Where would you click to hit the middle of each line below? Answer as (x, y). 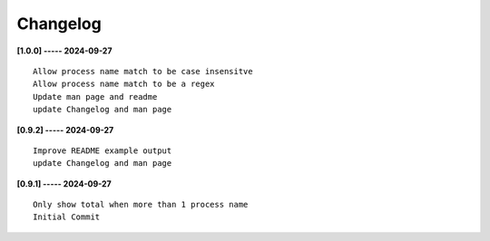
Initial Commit (67, 217)
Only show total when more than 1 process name (141, 205)
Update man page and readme (95, 96)
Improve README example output (103, 150)
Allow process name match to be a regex (124, 84)
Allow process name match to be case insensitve (143, 71)
